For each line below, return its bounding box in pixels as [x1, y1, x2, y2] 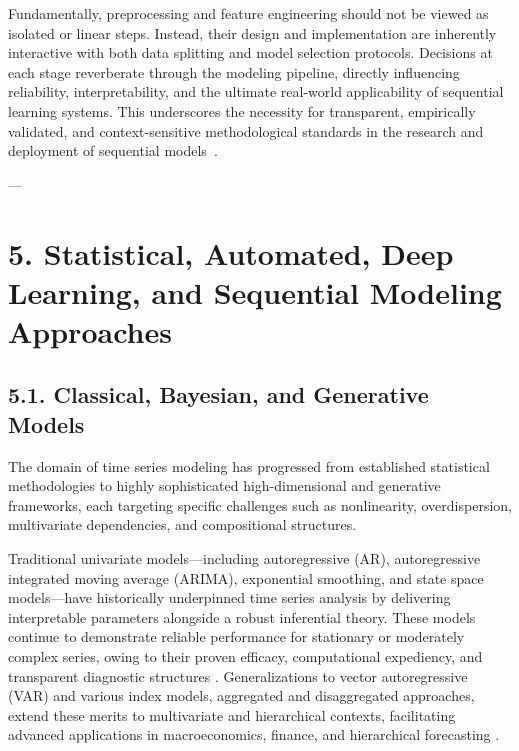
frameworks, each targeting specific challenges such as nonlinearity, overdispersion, [8, 494, 512, 515]
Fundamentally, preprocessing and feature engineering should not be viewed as [8, 3, 489, 23]
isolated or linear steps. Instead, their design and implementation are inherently [8, 22, 497, 43]
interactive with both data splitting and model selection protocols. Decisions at [8, 42, 493, 63]
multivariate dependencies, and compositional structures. [8, 514, 357, 535]
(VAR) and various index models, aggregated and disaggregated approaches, [8, 685, 475, 706]
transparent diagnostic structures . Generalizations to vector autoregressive [8, 665, 468, 686]
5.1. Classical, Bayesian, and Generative [8, 379, 429, 410]
